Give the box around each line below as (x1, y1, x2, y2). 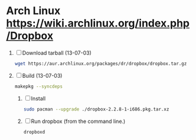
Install (31, 95, 46, 102)
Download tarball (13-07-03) (22, 49, 92, 56)
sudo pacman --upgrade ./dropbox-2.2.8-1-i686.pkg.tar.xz (23, 106, 169, 112)
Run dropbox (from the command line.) (31, 118, 126, 125)
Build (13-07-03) (22, 72, 63, 79)
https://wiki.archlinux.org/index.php (6, 16, 190, 30)
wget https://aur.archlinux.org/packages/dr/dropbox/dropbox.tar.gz (14, 61, 187, 66)
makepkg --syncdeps (14, 84, 63, 89)
